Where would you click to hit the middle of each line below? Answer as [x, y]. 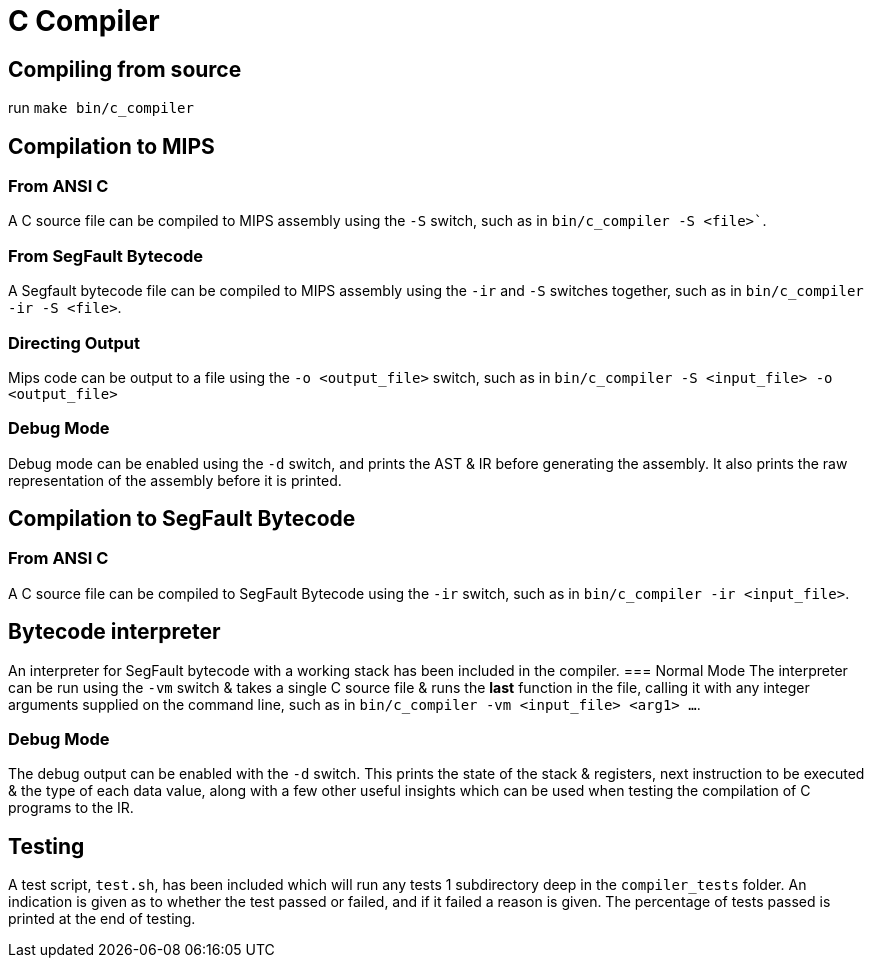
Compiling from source [125, 69]
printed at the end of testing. [102, 919]
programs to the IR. [71, 808]
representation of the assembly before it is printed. [175, 480]
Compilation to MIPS [111, 146]
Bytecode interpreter [114, 632]
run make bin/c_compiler [101, 108]
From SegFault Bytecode [105, 255]
